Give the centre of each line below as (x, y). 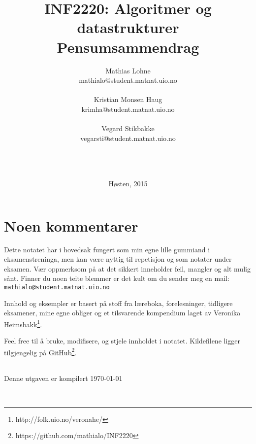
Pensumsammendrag (128, 47)
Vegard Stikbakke (128, 128)
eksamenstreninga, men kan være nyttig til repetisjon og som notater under (118, 259)
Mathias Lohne (128, 70)
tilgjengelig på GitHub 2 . (40, 351)
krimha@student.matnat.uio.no (128, 109)
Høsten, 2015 (128, 184)
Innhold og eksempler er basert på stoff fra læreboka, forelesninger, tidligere (118, 303)
